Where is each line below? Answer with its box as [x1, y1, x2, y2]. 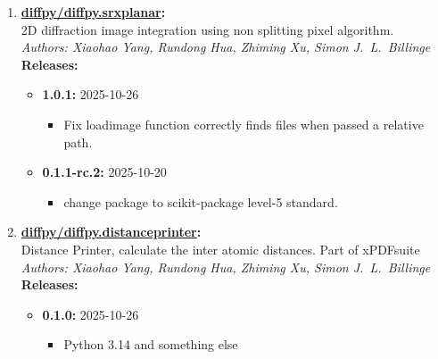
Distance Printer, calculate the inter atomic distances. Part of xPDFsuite [21, 239, 420, 258]
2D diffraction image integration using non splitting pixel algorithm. [21, 20, 394, 38]
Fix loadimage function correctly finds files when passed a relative [63, 114, 424, 133]
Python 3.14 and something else [63, 335, 238, 354]
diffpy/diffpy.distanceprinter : [21, 222, 202, 241]
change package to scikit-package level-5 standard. [63, 192, 338, 211]
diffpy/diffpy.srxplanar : [21, 3, 166, 21]
